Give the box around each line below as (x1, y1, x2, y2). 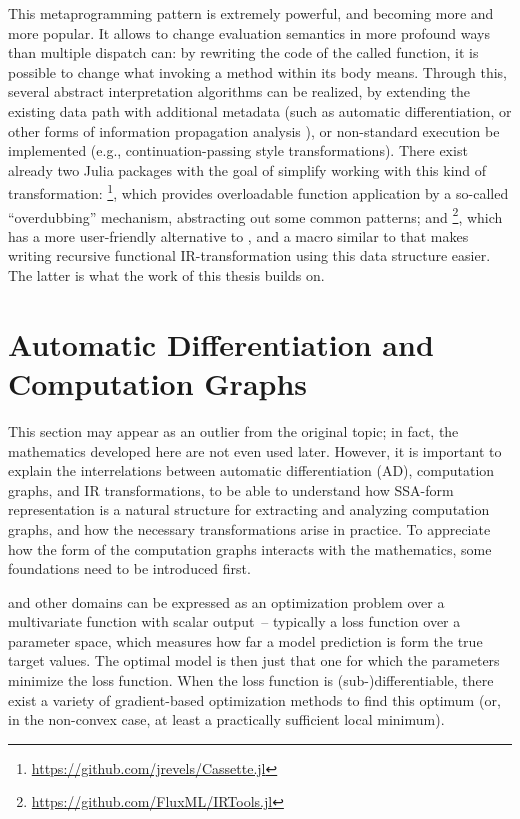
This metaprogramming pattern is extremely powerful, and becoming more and (8, 3, 494, 23)
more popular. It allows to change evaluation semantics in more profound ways (8, 22, 490, 43)
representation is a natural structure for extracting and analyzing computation (8, 499, 490, 520)
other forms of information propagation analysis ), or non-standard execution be (8, 120, 500, 141)
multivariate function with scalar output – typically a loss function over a (8, 611, 461, 632)
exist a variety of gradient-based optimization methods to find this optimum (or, (8, 689, 501, 710)
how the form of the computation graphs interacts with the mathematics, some (8, 538, 492, 559)
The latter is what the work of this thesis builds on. (8, 265, 325, 286)
